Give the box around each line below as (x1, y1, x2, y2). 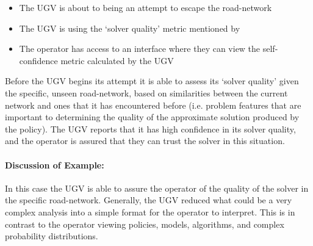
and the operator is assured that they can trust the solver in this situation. (5, 134, 285, 147)
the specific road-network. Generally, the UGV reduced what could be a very (5, 194, 292, 206)
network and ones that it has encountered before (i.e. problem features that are (5, 98, 301, 111)
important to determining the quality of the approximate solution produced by (5, 110, 300, 123)
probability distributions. (5, 230, 98, 242)
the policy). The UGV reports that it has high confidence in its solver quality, (5, 122, 296, 135)
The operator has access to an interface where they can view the (19, 42, 261, 55)
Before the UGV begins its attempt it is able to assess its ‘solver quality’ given (5, 74, 299, 87)
